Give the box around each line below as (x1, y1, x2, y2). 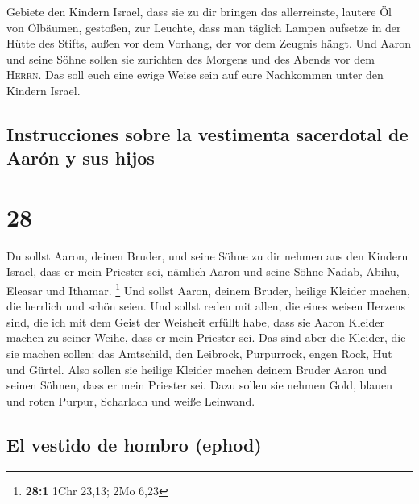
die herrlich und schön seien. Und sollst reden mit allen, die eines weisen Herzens (6, 298, 405, 314)
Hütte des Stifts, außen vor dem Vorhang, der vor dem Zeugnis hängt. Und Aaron (6, 35, 412, 52)
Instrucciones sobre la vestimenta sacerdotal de (6, 121, 409, 146)
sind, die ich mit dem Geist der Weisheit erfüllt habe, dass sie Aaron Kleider (6, 313, 384, 330)
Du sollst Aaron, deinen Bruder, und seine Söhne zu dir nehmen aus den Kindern (6, 247, 409, 264)
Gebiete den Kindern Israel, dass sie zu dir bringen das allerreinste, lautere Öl (6, 3, 392, 19)
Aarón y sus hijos (6, 145, 155, 170)
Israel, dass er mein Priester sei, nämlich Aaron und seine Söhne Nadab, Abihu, (6, 263, 400, 280)
